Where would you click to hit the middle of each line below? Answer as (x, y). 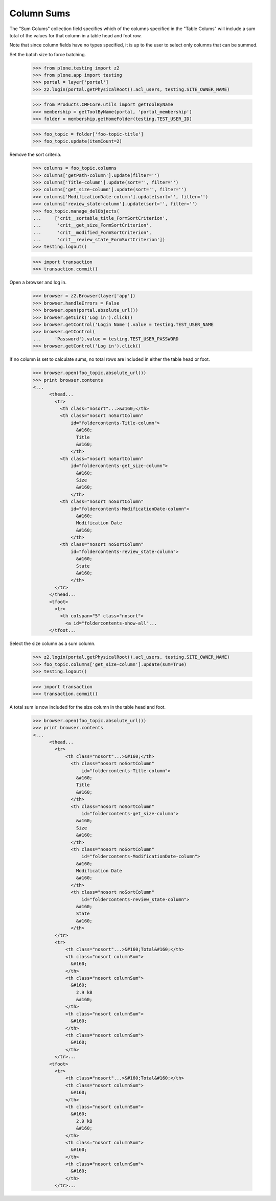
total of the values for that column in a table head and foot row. (76, 35)
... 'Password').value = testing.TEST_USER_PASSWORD (106, 339)
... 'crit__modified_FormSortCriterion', (92, 232)
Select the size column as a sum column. (52, 643)
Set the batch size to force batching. (48, 54)
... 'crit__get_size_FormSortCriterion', (92, 225)
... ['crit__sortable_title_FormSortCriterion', (100, 218)
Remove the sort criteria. (35, 155)
